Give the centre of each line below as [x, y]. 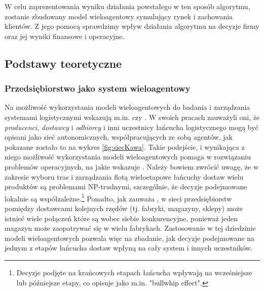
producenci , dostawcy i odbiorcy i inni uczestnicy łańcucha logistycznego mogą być [131, 127]
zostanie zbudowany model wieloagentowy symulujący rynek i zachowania [119, 16]
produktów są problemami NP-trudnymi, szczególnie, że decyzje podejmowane [126, 186]
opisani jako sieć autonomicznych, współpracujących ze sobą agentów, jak [119, 137]
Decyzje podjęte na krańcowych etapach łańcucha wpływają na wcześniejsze [134, 272]
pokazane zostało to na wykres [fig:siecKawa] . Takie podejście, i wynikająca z [125, 147]
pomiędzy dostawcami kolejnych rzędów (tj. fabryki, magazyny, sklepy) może [124, 208]
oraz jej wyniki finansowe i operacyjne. [65, 36]
